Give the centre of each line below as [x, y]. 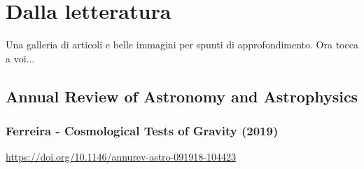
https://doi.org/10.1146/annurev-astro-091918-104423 [121, 157]
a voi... [20, 58]
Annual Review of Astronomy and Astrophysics [182, 96]
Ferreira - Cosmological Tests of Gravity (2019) [142, 131]
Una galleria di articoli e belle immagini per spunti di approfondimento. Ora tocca [182, 45]
